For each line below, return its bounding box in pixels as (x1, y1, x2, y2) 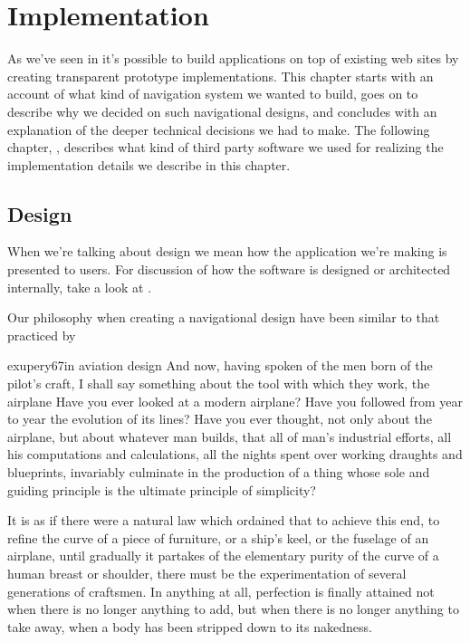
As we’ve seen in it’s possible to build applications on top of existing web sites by (7, 49, 459, 68)
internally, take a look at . (7, 277, 152, 296)
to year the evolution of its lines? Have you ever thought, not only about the (7, 409, 432, 428)
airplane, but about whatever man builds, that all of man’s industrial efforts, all (7, 426, 452, 446)
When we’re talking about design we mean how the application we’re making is (7, 242, 447, 261)
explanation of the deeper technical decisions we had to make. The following (7, 120, 430, 139)
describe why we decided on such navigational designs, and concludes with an (7, 101, 437, 120)
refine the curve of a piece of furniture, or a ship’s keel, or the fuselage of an (7, 528, 429, 547)
